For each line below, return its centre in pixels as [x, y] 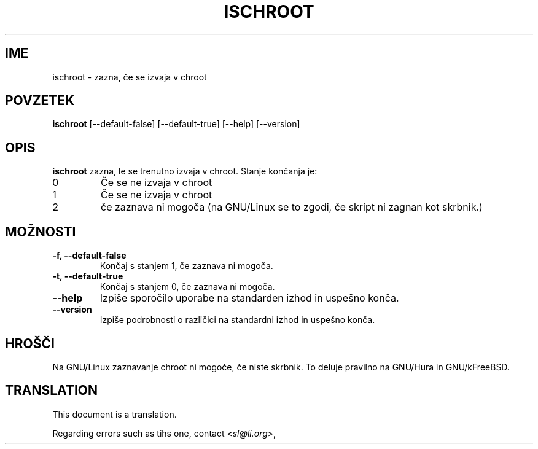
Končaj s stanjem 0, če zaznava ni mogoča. [187, 287]
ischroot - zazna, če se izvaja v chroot [130, 77]
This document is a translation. [115, 414]
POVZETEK [40, 101]
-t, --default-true [88, 276]
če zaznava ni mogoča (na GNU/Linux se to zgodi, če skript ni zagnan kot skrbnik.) [291, 207]
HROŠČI [30, 343]
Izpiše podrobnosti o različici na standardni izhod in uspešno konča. [237, 320]
